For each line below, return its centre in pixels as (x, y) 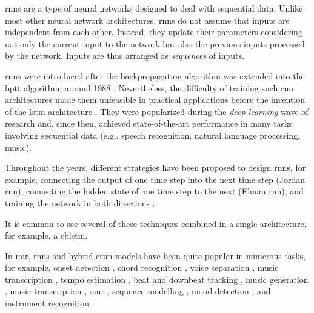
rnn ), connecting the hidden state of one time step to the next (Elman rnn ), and (154, 191)
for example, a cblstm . (46, 235)
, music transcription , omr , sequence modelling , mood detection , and (138, 291)
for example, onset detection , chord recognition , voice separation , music (142, 267)
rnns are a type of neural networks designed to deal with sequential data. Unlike (154, 8)
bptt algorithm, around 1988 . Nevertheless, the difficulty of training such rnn (149, 87)
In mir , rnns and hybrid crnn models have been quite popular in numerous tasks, (155, 255)
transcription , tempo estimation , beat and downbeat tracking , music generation (157, 279)
